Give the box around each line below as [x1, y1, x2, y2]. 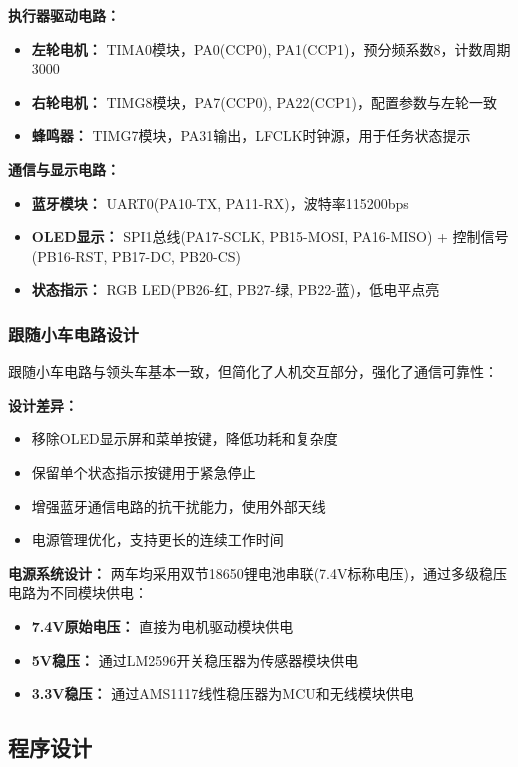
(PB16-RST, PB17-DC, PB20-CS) [31, 245, 242, 266]
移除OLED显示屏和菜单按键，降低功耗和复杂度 [31, 428, 338, 449]
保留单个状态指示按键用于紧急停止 [31, 461, 256, 482]
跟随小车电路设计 [8, 321, 139, 346]
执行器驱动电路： [8, 5, 120, 25]
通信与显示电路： [8, 158, 120, 179]
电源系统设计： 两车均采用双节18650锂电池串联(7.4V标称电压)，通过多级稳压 [8, 562, 507, 583]
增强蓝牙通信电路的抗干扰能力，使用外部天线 [31, 495, 326, 516]
